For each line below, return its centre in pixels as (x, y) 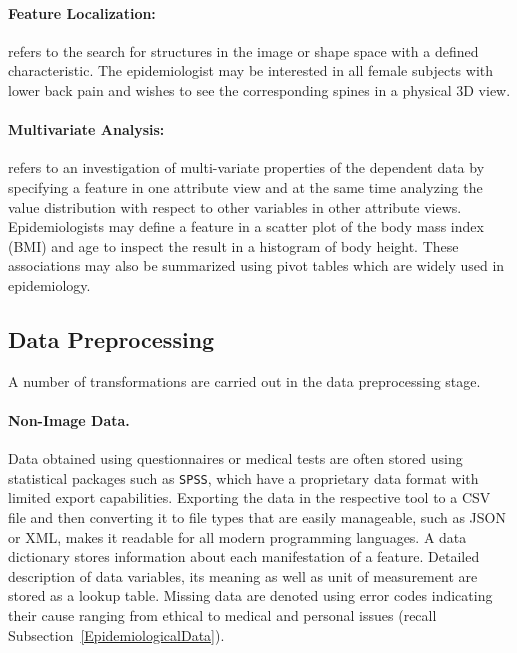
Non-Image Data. (69, 419)
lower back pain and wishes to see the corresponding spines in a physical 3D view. (259, 89)
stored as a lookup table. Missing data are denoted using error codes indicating (250, 595)
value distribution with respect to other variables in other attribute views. (235, 206)
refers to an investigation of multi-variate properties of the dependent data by (246, 167)
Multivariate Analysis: (86, 129)
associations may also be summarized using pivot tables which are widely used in (256, 265)
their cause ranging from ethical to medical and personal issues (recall (222, 614)
